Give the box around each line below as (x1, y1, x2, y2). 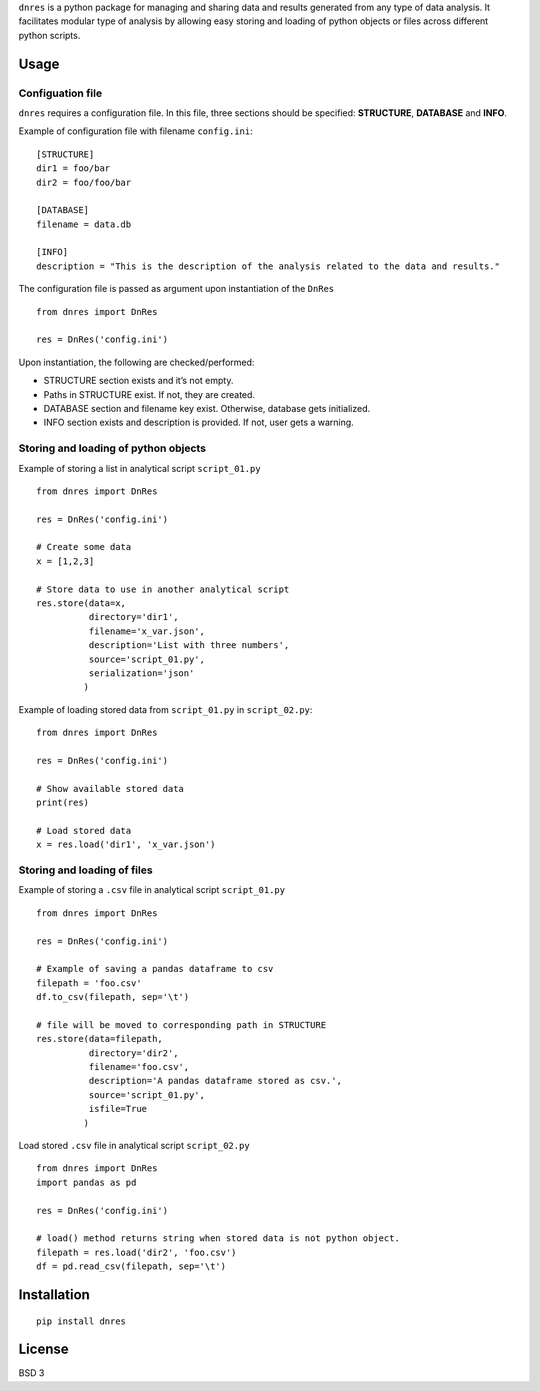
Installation (18, 1286, 90, 1303)
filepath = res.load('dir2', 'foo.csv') (36, 1246, 237, 1258)
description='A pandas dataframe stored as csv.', (88, 1075, 342, 1087)
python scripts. (18, 29, 81, 41)
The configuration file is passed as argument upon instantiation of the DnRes (18, 283, 335, 295)
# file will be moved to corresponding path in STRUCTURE (36, 1019, 327, 1030)
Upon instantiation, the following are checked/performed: (18, 356, 255, 368)
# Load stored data (36, 825, 132, 836)
